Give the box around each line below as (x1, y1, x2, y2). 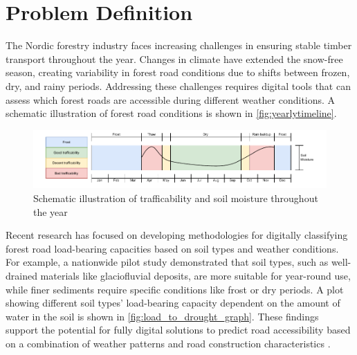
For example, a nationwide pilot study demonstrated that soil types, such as (6, 255, 329, 269)
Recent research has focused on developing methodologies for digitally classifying (6, 228, 348, 242)
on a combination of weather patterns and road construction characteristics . (6, 336, 331, 350)
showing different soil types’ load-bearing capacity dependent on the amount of (6, 295, 340, 310)
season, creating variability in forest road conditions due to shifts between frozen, (6, 65, 350, 80)
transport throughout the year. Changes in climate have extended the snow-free (6, 51, 343, 66)
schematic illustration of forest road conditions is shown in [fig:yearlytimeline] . (6, 106, 337, 120)
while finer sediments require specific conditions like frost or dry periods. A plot (6, 282, 344, 296)
